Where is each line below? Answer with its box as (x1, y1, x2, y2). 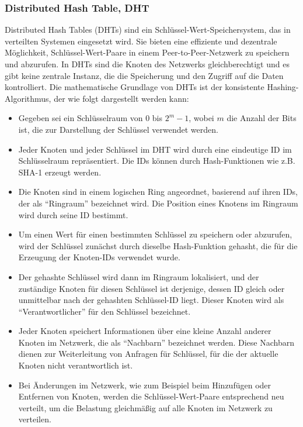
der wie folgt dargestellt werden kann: (54, 92, 189, 104)
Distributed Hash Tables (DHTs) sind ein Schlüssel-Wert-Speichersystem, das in (5, 23, 291, 36)
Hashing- (267, 81, 299, 93)
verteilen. (18, 413, 51, 425)
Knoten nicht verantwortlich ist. (18, 359, 133, 371)
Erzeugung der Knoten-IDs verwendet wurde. (18, 251, 180, 263)
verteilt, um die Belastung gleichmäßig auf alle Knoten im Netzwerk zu (18, 401, 273, 414)
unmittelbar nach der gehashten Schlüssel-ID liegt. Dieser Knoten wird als (18, 294, 284, 306)
